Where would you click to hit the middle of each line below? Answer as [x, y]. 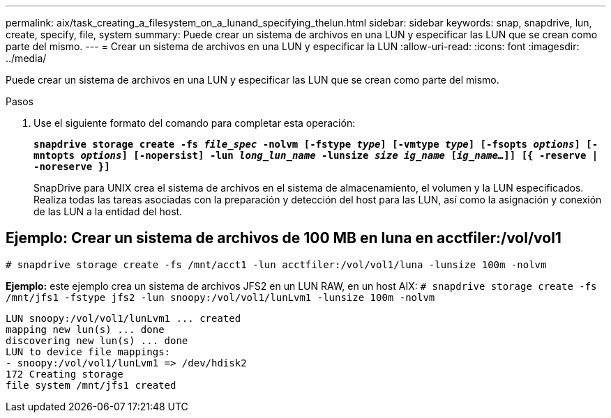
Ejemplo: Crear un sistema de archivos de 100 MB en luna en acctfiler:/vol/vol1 [284, 238]
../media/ [26, 58]
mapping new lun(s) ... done [85, 329]
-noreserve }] [72, 167]
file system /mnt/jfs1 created [91, 385]
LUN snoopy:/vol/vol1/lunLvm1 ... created [123, 318]
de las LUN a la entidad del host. [108, 211]
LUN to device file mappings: [88, 351]
